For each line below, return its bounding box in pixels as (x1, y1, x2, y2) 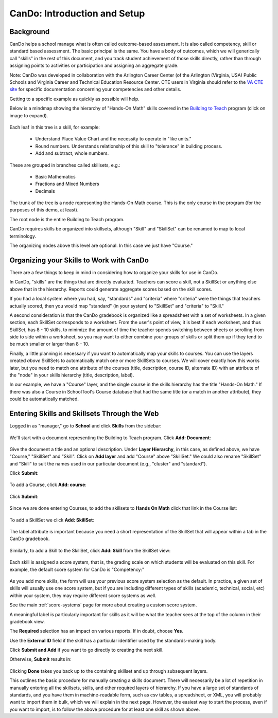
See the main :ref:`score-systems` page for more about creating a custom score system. (9, 602, 197, 608)
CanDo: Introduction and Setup (9, 8, 145, 19)
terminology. (9, 233, 37, 239)
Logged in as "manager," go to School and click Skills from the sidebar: (9, 423, 162, 429)
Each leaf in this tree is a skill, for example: (9, 124, 100, 130)
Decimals (35, 188, 55, 194)
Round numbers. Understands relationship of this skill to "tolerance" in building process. (35, 143, 222, 149)
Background (9, 27, 50, 36)
